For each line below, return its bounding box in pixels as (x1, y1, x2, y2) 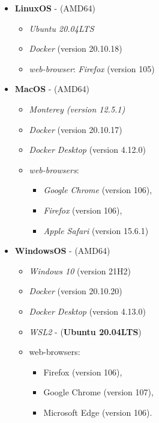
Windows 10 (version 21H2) (29, 264, 131, 277)
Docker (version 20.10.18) (29, 42, 122, 55)
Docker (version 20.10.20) (29, 285, 122, 297)
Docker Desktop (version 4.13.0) (29, 304, 146, 317)
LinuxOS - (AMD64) (14, 2, 95, 14)
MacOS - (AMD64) (14, 82, 90, 95)
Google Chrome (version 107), (43, 386, 154, 398)
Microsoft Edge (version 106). (43, 406, 152, 418)
